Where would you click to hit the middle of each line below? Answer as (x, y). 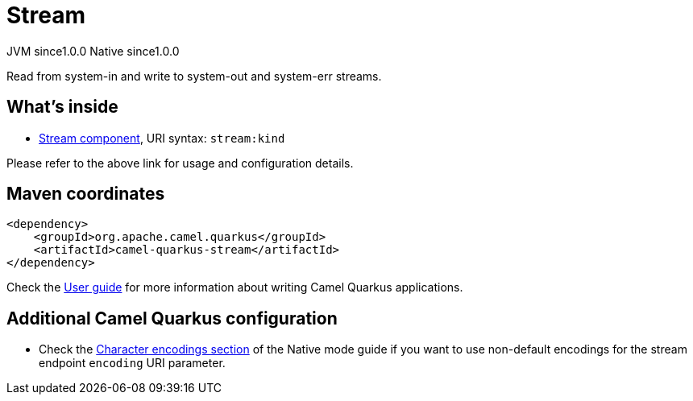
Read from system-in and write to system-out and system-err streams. (194, 76)
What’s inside (62, 107)
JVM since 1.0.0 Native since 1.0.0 (93, 51)
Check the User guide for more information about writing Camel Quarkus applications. (235, 287)
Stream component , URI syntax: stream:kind (162, 138)
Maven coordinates (86, 194)
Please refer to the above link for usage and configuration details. (180, 163)
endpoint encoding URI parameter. (132, 363)
